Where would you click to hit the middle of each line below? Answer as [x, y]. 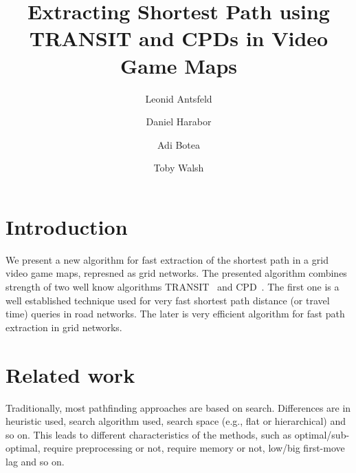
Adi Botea [179, 144]
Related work [70, 374]
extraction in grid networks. [64, 327]
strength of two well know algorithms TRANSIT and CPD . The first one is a [173, 286]
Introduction [67, 226]
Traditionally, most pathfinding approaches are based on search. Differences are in [178, 407]
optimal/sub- [322, 434]
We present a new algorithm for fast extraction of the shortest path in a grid [167, 259]
